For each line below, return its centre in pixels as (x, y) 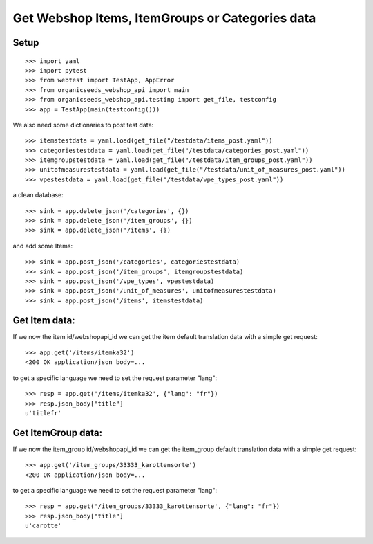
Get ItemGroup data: (58, 433)
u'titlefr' (44, 413)
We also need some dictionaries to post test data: (83, 125)
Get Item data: (44, 320)
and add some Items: (42, 246)
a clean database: (38, 195)
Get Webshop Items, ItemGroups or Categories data (164, 18)
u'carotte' (44, 526)
